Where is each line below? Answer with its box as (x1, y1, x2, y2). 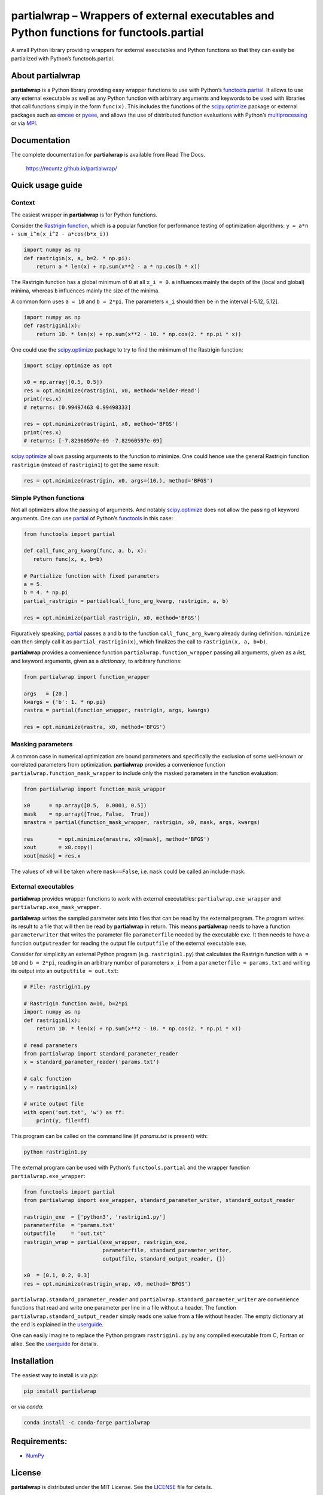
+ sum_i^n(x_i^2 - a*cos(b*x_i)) (11, 231, 109, 237)
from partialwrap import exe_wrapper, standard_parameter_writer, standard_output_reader (23, 1197, 295, 1203)
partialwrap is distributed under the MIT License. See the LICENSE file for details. (11, 1484, 213, 1491)
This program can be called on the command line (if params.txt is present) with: (11, 1133, 208, 1140)
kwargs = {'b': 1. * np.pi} (23, 698, 106, 705)
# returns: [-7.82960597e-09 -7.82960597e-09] (23, 437, 163, 444)
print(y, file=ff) (36, 1117, 90, 1124)
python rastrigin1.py (23, 1149, 87, 1155)
